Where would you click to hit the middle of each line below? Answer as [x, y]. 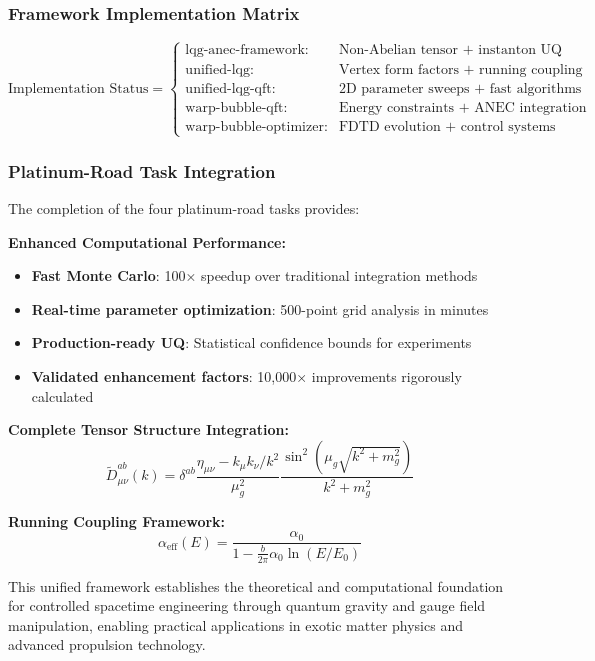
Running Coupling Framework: [117, 520]
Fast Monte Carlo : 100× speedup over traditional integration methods [254, 275]
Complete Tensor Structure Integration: [148, 429]
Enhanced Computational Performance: [147, 241]
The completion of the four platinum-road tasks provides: [184, 208]
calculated [62, 395]
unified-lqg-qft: [230, 88]
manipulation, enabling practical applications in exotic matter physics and [235, 624]
